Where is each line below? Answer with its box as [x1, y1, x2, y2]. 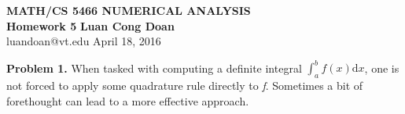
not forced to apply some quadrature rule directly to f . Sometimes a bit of [6, 77, 363, 94]
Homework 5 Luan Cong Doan [6, 17, 175, 34]
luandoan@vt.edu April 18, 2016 [6, 33, 161, 49]
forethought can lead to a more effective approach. [6, 92, 249, 109]
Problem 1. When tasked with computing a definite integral [6, 59, 302, 76]
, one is [364, 59, 399, 76]
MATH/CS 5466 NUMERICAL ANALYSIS [6, 2, 251, 18]
